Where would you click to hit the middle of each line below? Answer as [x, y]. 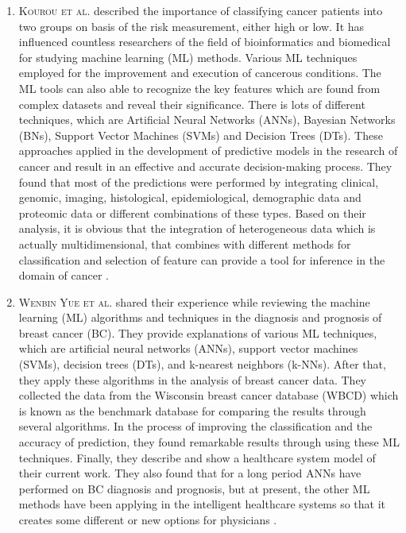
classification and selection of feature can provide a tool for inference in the [202, 259]
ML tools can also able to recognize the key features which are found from [199, 88]
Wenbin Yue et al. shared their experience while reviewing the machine [194, 301]
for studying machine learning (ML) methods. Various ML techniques [188, 57]
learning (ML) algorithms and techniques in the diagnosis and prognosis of [200, 317]
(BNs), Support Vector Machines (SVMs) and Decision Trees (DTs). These [201, 135]
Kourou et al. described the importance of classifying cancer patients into [201, 10]
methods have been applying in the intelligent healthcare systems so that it [202, 504]
